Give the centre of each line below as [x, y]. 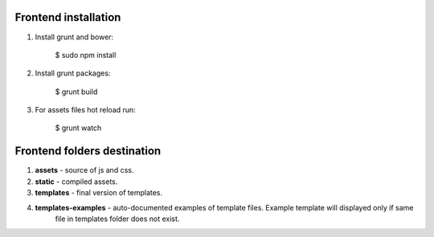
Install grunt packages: [73, 73]
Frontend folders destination [88, 151]
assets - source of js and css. [84, 170]
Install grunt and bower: [74, 37]
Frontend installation [68, 17]
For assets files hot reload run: [85, 110]
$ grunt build [76, 92]
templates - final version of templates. [99, 193]
